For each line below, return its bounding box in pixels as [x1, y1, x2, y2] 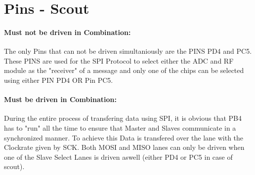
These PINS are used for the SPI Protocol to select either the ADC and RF [4, 55, 234, 66]
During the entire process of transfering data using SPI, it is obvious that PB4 [4, 113, 242, 123]
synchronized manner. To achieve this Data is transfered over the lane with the [4, 132, 244, 142]
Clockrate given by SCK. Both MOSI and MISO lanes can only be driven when [4, 142, 245, 152]
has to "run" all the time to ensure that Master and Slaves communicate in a [4, 122, 236, 133]
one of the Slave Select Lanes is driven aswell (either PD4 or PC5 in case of [4, 151, 233, 162]
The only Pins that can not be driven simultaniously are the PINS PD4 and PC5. [4, 46, 252, 56]
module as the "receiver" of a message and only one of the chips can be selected [4, 65, 244, 75]
